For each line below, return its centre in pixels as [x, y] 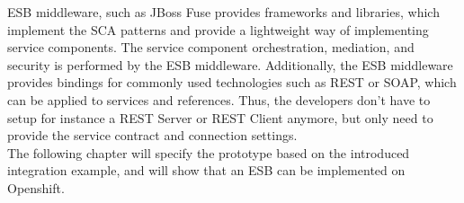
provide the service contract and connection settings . [152, 135]
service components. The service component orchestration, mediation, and [211, 47]
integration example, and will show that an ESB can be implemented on [206, 170]
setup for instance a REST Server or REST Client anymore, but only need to [220, 117]
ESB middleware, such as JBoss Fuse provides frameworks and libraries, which [223, 12]
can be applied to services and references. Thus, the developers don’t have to [219, 99]
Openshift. [36, 187]
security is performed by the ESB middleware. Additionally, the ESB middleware [230, 64]
